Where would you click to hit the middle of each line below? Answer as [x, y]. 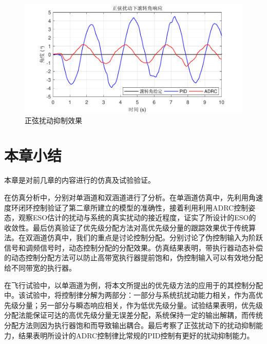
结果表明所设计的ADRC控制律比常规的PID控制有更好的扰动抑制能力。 [136, 335]
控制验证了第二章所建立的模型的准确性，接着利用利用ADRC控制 [140, 207]
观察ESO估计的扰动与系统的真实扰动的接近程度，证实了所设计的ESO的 [137, 217]
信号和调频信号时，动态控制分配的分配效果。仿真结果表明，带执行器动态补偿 [133, 247]
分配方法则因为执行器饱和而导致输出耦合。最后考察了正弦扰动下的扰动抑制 [130, 325]
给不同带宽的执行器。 [40, 268]
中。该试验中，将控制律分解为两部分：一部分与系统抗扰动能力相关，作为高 [130, 295]
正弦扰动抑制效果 [53, 120]
